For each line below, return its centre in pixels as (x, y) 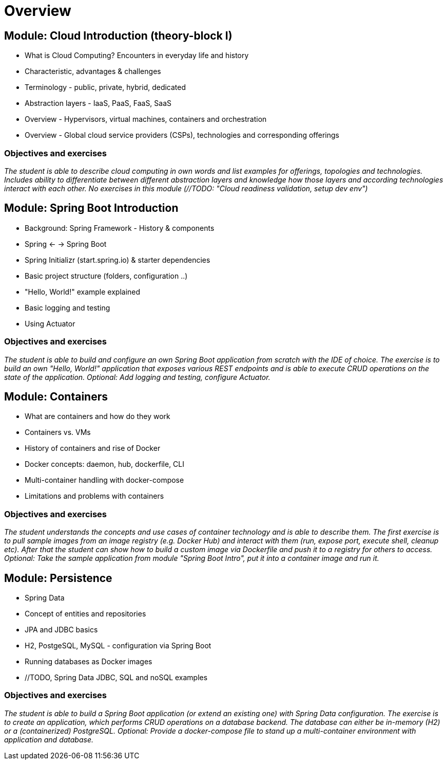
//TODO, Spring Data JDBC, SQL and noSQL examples (116, 677)
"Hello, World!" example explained (83, 292)
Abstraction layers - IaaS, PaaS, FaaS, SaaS (98, 103)
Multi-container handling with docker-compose (104, 480)
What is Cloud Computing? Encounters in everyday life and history (137, 56)
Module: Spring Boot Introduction (91, 208)
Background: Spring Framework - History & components (120, 228)
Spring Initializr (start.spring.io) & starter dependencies (118, 260)
